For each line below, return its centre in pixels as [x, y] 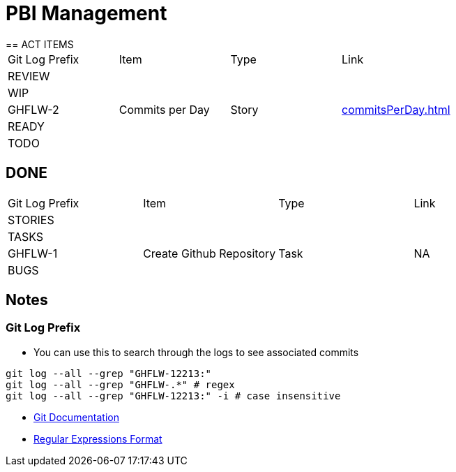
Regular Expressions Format [98, 438]
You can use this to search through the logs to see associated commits [196, 352]
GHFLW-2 [33, 109]
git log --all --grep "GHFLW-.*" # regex [120, 384]
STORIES [31, 220]
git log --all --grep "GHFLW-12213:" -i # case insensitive [173, 396]
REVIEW [29, 76]
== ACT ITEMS [40, 44]
